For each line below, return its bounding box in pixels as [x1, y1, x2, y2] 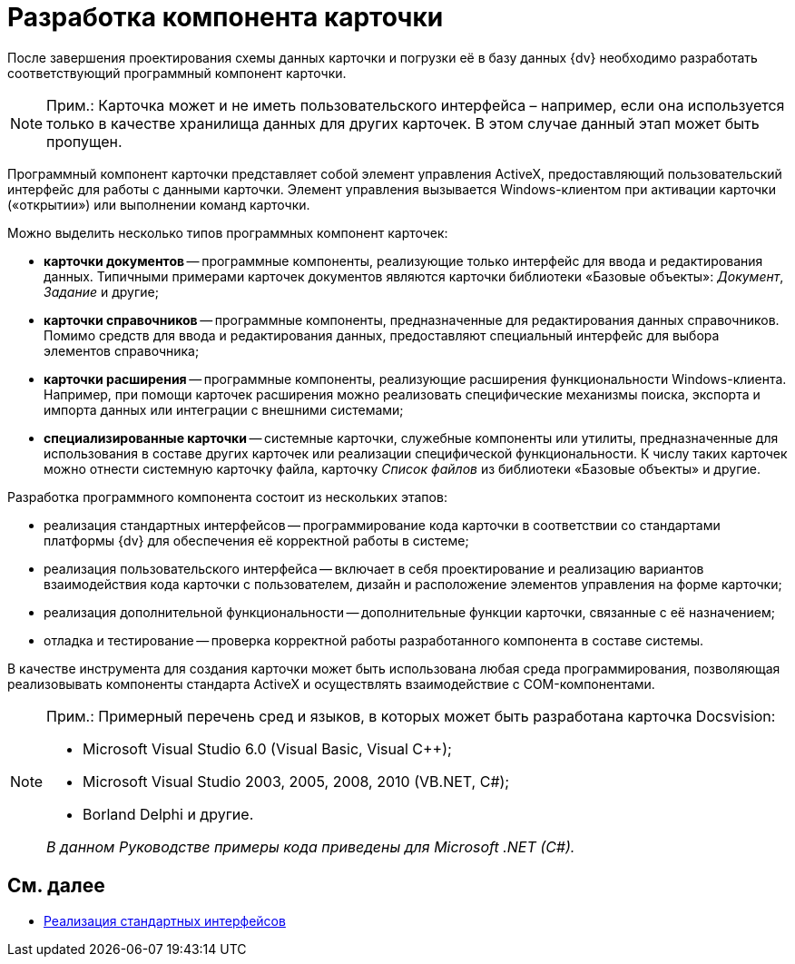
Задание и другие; [44, 283, 159, 300]
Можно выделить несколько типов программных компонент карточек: [7, 224, 448, 241]
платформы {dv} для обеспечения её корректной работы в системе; [44, 532, 469, 548]
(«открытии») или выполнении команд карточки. [7, 196, 310, 212]
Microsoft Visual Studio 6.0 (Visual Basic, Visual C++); [83, 739, 452, 758]
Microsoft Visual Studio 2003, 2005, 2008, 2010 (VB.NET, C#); [83, 772, 510, 791]
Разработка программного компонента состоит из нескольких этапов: [7, 488, 447, 505]
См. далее [7, 874, 105, 898]
